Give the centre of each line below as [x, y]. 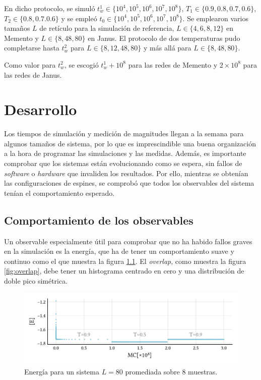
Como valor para [30, 64]
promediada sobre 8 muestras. [171, 371]
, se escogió [81, 64]
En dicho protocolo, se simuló [50, 8]
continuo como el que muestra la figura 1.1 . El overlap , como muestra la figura [125, 261]
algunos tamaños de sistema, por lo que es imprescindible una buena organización [130, 143]
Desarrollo [41, 109]
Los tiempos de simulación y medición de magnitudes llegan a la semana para [124, 133]
